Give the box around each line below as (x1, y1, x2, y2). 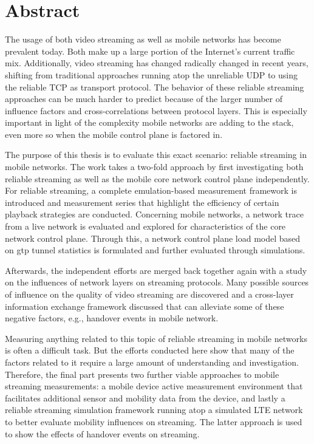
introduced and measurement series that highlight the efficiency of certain (5, 196, 279, 208)
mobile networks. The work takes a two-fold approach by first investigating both (5, 160, 304, 173)
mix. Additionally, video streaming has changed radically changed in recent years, (5, 56, 309, 69)
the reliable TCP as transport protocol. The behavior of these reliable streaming (5, 80, 304, 93)
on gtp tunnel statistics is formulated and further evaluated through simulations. (5, 244, 305, 256)
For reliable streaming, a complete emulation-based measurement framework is (5, 184, 297, 197)
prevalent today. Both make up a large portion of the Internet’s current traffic (5, 44, 295, 57)
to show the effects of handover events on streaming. (5, 427, 200, 440)
